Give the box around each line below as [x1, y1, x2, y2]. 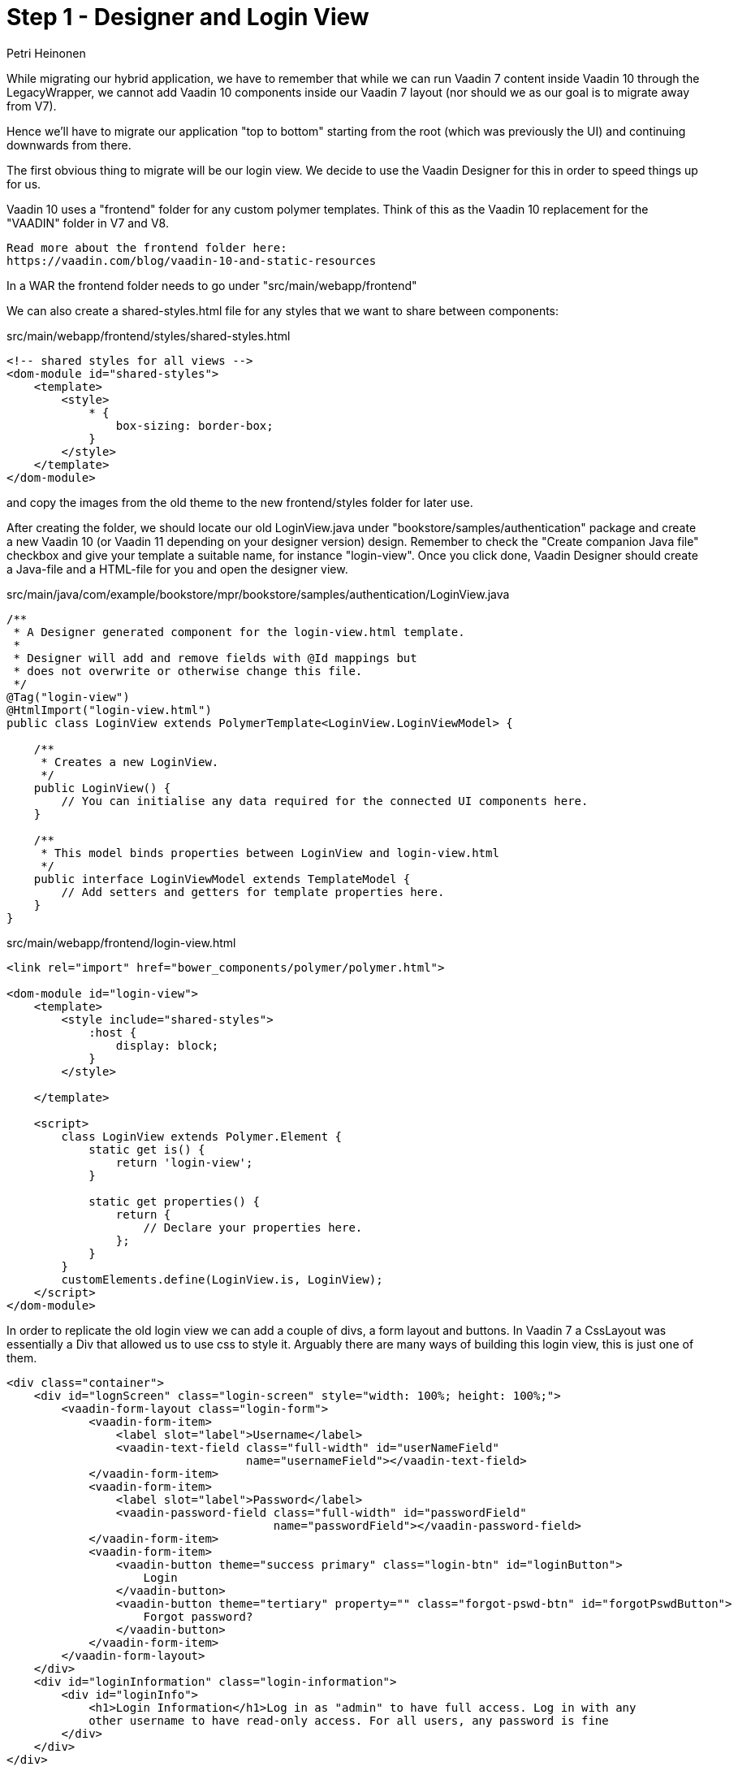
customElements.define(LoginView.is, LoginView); [61, 1272, 383, 1286]
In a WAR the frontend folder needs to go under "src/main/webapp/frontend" [6, 278, 417, 292]
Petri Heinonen [6, 45, 86, 60]
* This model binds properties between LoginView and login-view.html [41, 846, 499, 860]
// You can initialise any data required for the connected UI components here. [61, 794, 589, 808]
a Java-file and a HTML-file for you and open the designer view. [6, 561, 348, 576]
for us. [6, 176, 41, 191]
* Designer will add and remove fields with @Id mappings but [13, 651, 417, 665]
